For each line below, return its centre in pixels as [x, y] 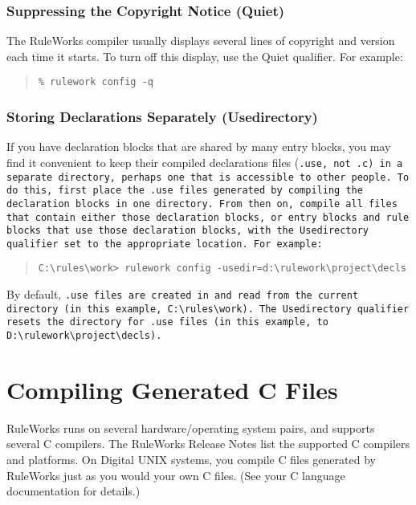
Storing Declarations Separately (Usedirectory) [162, 116]
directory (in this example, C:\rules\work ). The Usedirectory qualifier [208, 309]
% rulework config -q [96, 82]
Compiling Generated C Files [172, 389]
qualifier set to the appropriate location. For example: [165, 244]
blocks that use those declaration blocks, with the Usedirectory [188, 231]
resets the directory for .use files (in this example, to [167, 322]
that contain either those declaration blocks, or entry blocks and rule [208, 217]
